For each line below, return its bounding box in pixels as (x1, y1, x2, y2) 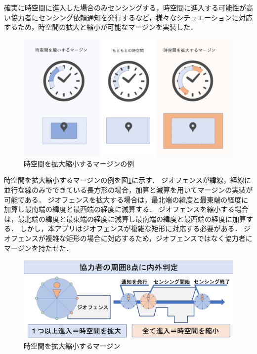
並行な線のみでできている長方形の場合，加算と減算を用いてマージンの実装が (4, 185, 253, 195)
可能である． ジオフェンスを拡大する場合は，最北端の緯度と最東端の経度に (4, 194, 249, 204)
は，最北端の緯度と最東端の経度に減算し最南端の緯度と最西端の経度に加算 (4, 213, 246, 224)
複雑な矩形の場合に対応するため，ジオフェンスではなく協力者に (45, 233, 253, 243)
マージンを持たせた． (4, 242, 73, 253)
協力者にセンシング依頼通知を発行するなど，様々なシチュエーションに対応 (10, 12, 253, 22)
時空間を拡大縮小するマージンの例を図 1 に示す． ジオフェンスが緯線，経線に (4, 175, 251, 185)
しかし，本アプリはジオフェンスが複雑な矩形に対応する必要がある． (20, 223, 242, 234)
